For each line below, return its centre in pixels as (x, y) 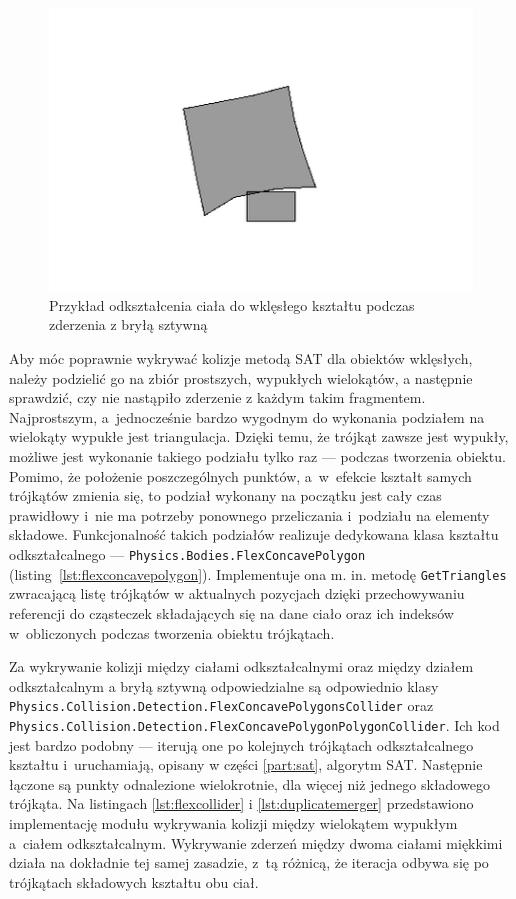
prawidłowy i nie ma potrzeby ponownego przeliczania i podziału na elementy (249, 514)
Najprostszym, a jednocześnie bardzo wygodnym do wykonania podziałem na (247, 416)
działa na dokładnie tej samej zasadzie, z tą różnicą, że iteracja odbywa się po (249, 862)
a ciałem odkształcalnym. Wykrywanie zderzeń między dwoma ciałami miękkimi (256, 842)
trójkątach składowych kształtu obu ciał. (134, 881)
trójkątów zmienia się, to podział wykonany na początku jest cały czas (225, 495)
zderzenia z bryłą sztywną (128, 324)
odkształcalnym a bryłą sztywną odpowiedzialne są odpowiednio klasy (224, 685)
